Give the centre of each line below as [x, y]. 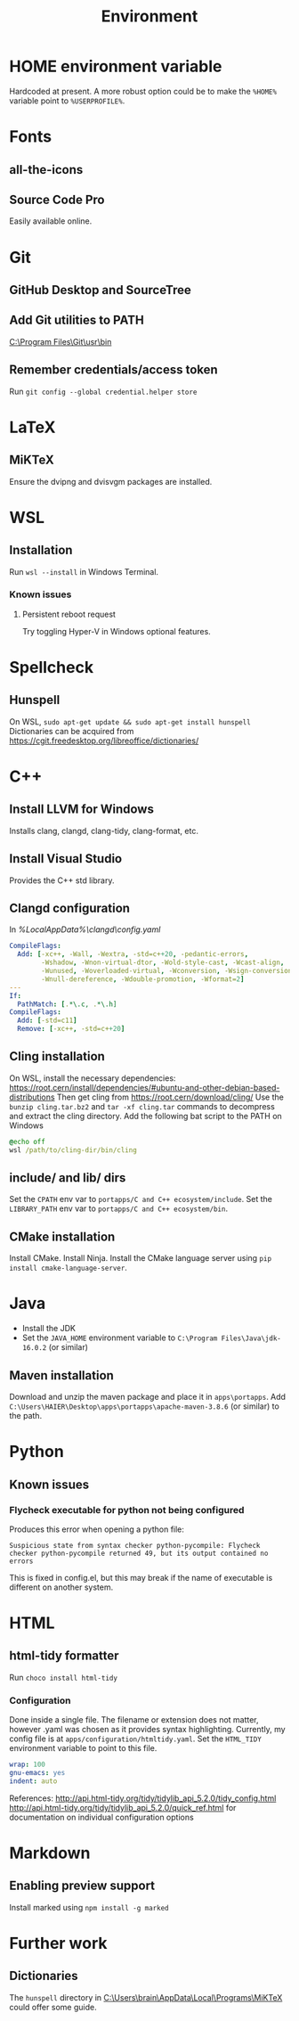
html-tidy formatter [64, 1656]
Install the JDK [48, 1329]
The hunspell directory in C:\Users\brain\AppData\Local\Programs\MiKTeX [146, 1997]
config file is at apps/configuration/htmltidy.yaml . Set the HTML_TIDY [136, 1739]
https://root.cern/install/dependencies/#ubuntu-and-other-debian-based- [145, 1087]
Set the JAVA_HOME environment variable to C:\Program [120, 1338]
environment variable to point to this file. [83, 1748]
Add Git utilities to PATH [77, 320]
